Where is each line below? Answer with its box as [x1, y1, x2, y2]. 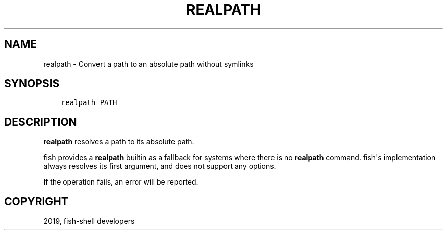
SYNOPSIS [4, 77, 60, 90]
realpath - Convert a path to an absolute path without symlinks [43, 59, 254, 68]
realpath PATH [61, 98, 117, 107]
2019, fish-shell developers [43, 217, 135, 226]
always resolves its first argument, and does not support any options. [43, 162, 276, 171]
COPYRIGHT [4, 195, 68, 208]
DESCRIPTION [4, 115, 77, 128]
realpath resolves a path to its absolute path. [43, 137, 194, 146]
